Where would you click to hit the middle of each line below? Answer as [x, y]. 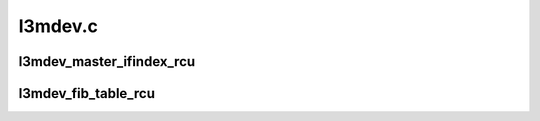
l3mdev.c [58, 26]
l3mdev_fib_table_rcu [86, 93]
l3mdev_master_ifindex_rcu [107, 61]
